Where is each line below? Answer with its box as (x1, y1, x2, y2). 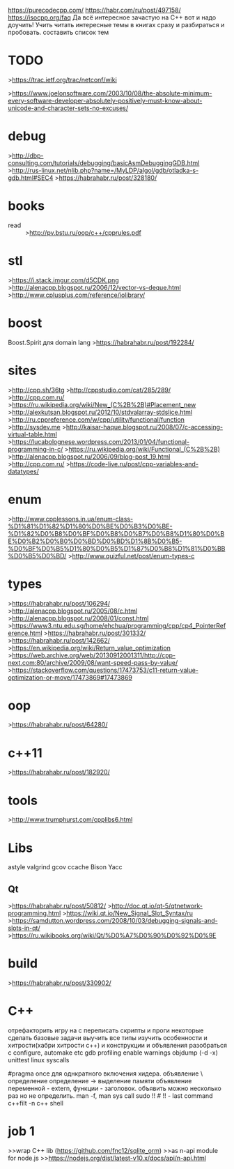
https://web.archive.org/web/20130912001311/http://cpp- (12, 651, 176, 659)
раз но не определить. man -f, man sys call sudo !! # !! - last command (8, 1091, 213, 1100)
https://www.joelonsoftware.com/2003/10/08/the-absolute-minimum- (12, 89, 212, 97)
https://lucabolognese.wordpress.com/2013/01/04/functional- (12, 437, 190, 445)
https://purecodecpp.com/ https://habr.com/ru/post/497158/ (8, 6, 182, 14)
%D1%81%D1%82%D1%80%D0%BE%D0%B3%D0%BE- (8, 522, 173, 530)
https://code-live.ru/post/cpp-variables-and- (70, 459, 199, 468)
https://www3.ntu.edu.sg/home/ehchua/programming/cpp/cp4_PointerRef (12, 621, 226, 629)
